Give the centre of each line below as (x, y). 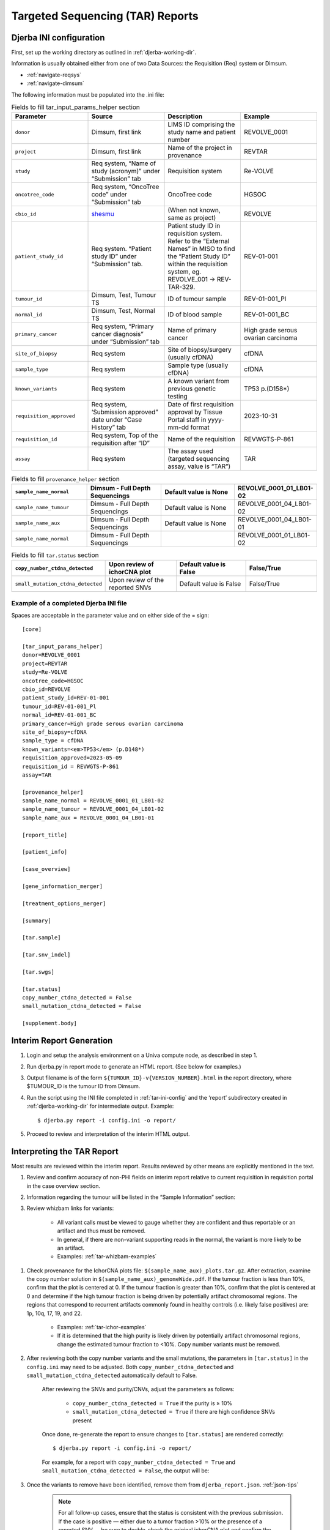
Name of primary (192, 330)
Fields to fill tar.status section (55, 555)
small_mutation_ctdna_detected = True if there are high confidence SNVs (174, 1412)
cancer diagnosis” (117, 334)
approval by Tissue (195, 412)
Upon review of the (137, 580)
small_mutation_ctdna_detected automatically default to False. (112, 1375)
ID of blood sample (195, 315)
